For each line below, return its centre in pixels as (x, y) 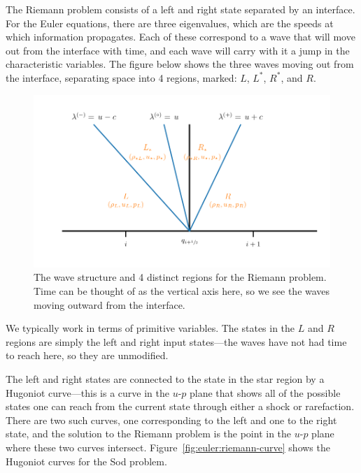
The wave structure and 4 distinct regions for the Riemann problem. (180, 277)
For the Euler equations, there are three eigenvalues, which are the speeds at (170, 23)
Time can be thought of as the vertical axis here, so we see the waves (182, 291)
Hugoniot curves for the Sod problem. (86, 461)
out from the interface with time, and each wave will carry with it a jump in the (178, 50)
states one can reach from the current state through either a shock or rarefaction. (180, 406)
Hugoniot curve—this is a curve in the (87, 392)
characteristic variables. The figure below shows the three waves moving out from (180, 64)
